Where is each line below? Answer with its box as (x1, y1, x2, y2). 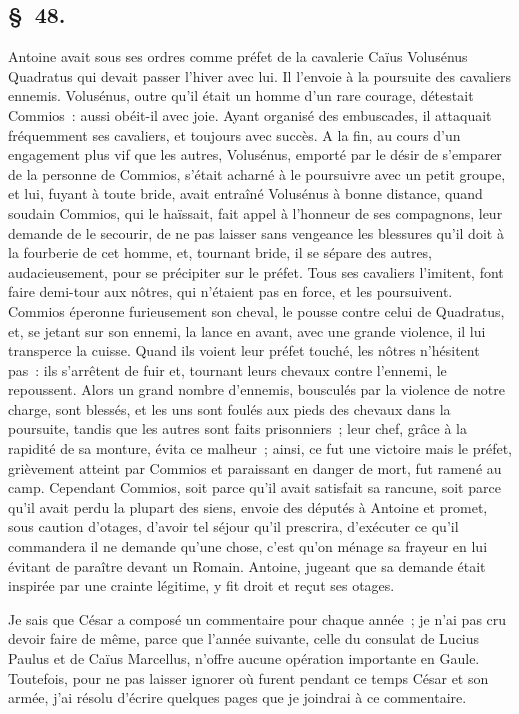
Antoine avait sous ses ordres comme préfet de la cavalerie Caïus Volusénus (8, 46, 468, 67)
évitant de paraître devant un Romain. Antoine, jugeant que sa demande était (8, 555, 486, 576)
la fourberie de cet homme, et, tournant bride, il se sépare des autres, (8, 242, 433, 263)
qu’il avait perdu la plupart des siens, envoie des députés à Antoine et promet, (8, 496, 488, 517)
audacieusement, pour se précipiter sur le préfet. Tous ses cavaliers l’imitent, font (8, 261, 504, 282)
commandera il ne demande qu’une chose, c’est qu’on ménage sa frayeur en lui (8, 536, 488, 557)
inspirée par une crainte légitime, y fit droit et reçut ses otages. (8, 575, 395, 596)
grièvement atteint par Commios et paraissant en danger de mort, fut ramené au (8, 457, 502, 478)
